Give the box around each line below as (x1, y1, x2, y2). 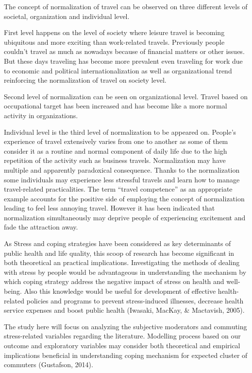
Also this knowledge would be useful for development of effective (24, 286, 216, 296)
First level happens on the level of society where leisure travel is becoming (4, 27, 225, 37)
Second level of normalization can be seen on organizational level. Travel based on (4, 91, 248, 101)
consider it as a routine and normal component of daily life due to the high (4, 145, 227, 156)
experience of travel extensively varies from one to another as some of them (4, 136, 228, 146)
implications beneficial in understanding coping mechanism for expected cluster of (4, 350, 248, 360)
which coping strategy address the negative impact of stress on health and (4, 276, 224, 286)
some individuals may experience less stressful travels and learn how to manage (4, 174, 240, 184)
